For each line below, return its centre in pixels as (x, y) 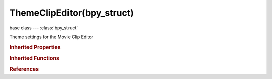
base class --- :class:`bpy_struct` (44, 28)
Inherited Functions (35, 58)
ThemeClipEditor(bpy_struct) (72, 13)
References (24, 69)
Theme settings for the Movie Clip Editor (51, 37)
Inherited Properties (35, 47)
